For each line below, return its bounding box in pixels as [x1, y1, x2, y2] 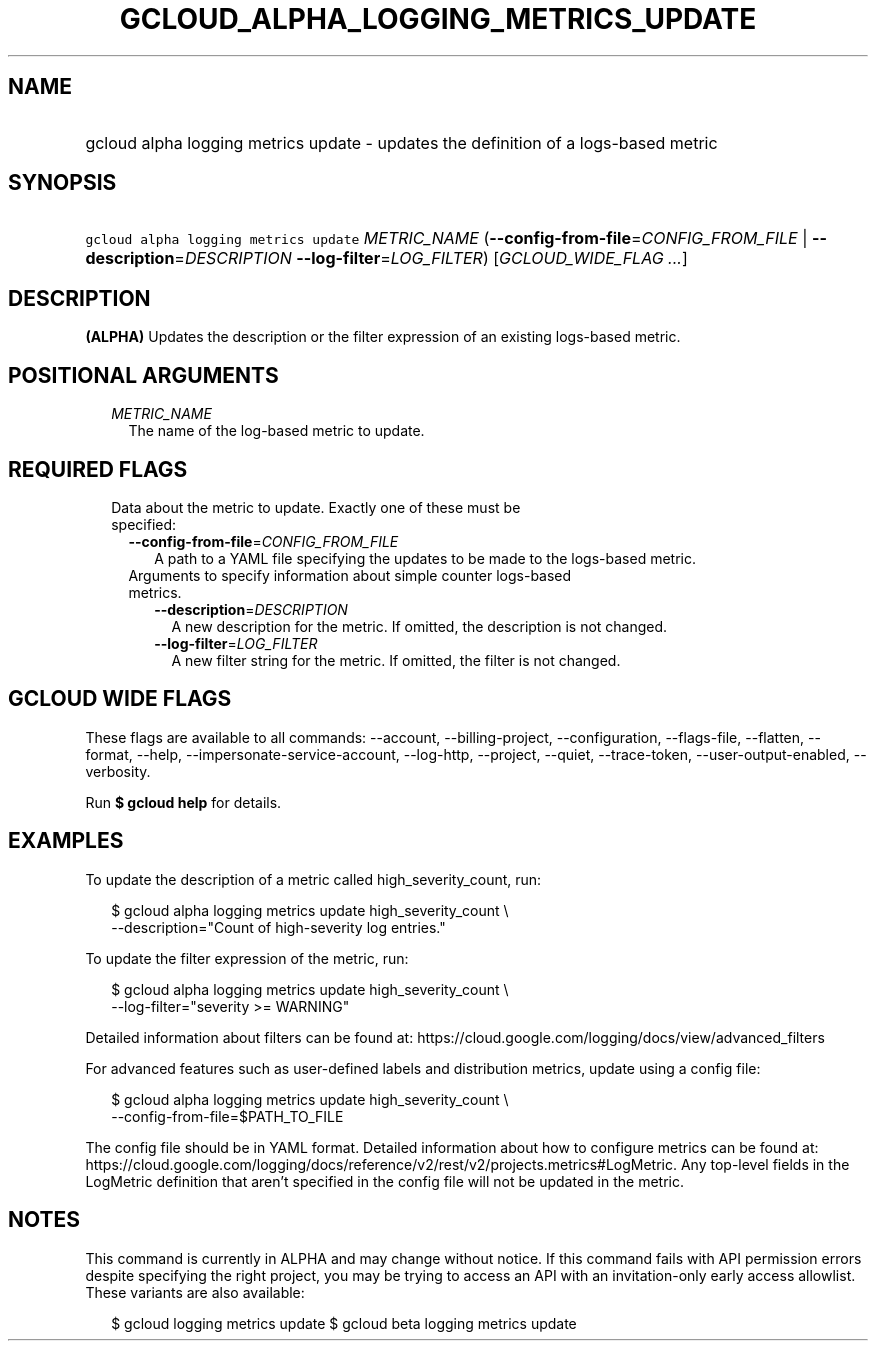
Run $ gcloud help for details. [85, 793, 282, 811]
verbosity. [85, 762, 151, 780]
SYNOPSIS [8, 170, 117, 196]
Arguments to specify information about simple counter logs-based [128, 566, 572, 584]
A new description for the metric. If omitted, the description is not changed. [171, 617, 668, 635]
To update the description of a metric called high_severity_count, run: [85, 870, 542, 888]
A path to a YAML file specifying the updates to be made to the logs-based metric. [154, 549, 696, 567]
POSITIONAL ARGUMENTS [8, 362, 279, 388]
